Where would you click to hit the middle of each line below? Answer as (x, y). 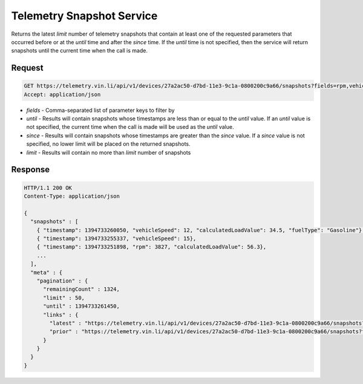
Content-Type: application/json (72, 196)
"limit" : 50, (64, 298)
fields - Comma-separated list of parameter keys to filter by (100, 110)
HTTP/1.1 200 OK (48, 188)
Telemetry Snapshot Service (84, 16)
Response (31, 170)
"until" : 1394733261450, (82, 306)
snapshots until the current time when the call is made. (80, 51)
